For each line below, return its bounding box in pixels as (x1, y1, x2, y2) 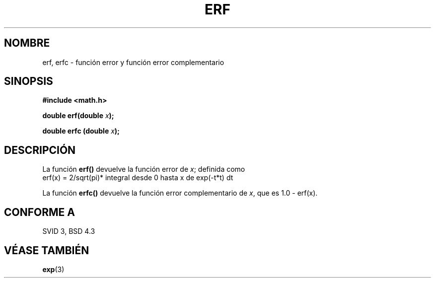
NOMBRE (4, 37, 50, 50)
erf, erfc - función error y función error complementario (42, 58, 224, 67)
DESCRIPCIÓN (4, 143, 76, 156)
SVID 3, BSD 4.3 (42, 227, 95, 236)
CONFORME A (4, 206, 75, 218)
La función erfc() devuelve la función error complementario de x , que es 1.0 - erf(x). (42, 189, 318, 198)
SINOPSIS (4, 75, 53, 88)
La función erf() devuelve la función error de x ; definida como (42, 165, 245, 174)
